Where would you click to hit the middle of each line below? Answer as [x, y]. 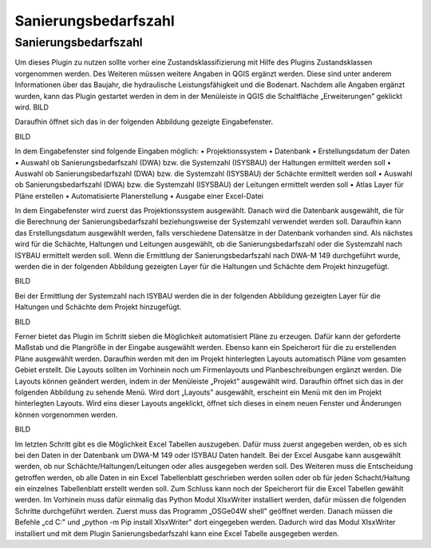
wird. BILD [32, 107]
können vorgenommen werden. [66, 415]
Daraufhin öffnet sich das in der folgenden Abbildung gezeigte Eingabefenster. [144, 122]
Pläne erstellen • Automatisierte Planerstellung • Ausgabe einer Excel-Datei [139, 196]
